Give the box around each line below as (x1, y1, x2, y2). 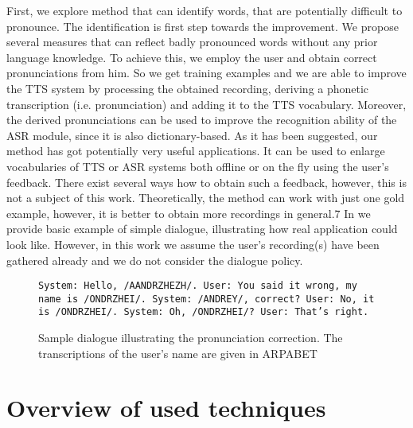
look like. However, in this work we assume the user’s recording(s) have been (6, 235, 380, 252)
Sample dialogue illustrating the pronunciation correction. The (38, 329, 343, 346)
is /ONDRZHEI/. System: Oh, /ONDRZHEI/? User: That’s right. (38, 306, 369, 318)
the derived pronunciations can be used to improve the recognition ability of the (6, 111, 397, 128)
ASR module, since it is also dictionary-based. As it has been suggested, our (6, 126, 378, 143)
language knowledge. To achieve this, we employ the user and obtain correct (6, 49, 377, 65)
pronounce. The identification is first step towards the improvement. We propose (6, 18, 399, 34)
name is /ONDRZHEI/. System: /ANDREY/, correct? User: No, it (38, 293, 375, 305)
